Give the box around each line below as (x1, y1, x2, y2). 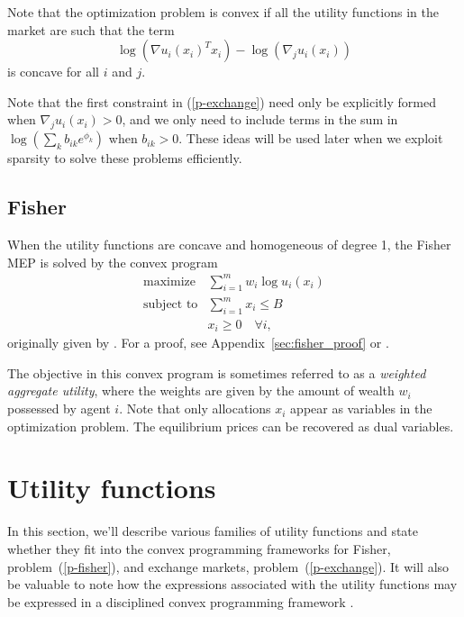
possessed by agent (7, 399, 111, 418)
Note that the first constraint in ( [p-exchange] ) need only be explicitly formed (7, 92, 436, 111)
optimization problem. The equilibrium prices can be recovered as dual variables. (7, 416, 454, 435)
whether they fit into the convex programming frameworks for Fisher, (7, 539, 391, 558)
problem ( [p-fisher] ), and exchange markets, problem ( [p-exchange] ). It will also (7, 557, 450, 576)
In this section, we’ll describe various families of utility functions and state (7, 522, 419, 540)
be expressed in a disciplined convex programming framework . (7, 592, 354, 611)
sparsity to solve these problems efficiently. (7, 149, 242, 168)
